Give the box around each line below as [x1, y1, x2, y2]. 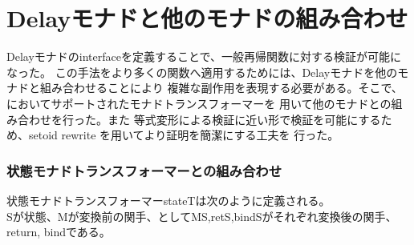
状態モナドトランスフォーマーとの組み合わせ [6, 160, 282, 180]
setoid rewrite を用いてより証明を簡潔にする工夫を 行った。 [28, 127, 339, 143]
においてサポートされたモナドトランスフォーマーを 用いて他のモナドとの [6, 94, 392, 111]
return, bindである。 [6, 223, 111, 240]
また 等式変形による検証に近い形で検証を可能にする [107, 110, 381, 127]
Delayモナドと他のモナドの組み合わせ [6, 2, 408, 34]
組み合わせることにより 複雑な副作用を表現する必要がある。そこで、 [39, 79, 403, 96]
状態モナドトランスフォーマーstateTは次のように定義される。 [6, 191, 331, 208]
